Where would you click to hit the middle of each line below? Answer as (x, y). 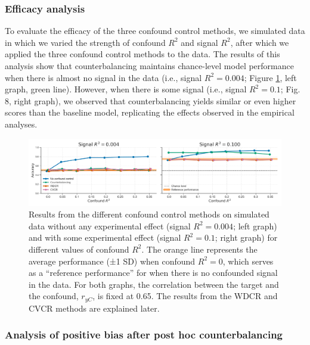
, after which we (260, 42)
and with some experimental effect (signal (105, 237)
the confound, (54, 296)
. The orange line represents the (199, 249)
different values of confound (79, 249)
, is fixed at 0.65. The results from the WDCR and (185, 296)
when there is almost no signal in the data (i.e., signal (103, 77)
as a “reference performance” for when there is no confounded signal (153, 273)
